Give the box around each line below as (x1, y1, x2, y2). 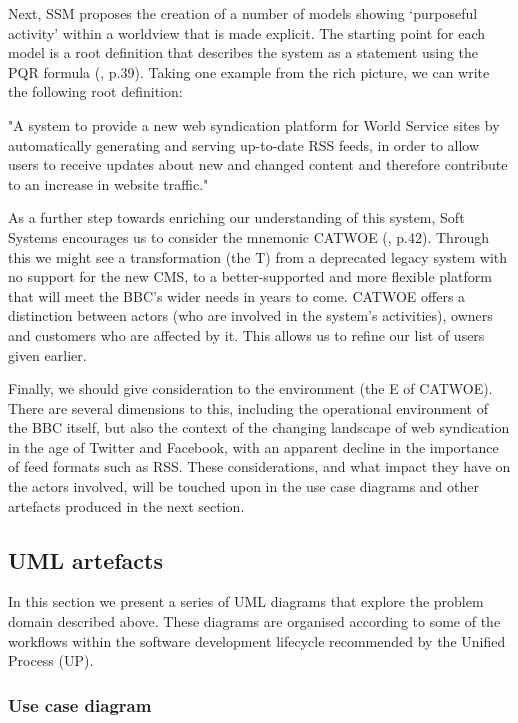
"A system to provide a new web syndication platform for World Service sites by (8, 114, 500, 135)
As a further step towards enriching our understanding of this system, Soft (8, 207, 465, 228)
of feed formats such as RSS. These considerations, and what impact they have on (8, 456, 511, 477)
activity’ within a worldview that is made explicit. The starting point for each (8, 22, 486, 43)
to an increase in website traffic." (8, 173, 209, 194)
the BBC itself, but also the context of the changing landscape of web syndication (8, 417, 510, 438)
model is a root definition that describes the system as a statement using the (8, 42, 479, 63)
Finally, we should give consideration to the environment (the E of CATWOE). (8, 378, 493, 399)
